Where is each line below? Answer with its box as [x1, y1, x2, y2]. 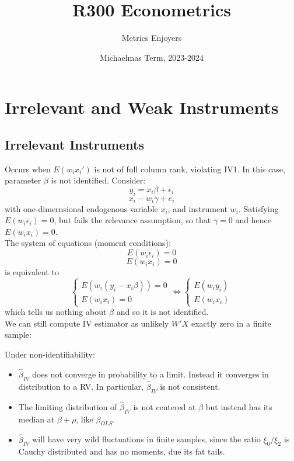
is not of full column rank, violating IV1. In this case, [94, 162, 285, 175]
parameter [5, 174, 41, 186]
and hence [235, 214, 271, 226]
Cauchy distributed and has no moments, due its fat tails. [18, 445, 225, 457]
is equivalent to [5, 266, 60, 278]
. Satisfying [238, 202, 279, 214]
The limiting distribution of [18, 400, 117, 413]
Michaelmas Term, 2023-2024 [100, 51, 204, 63]
